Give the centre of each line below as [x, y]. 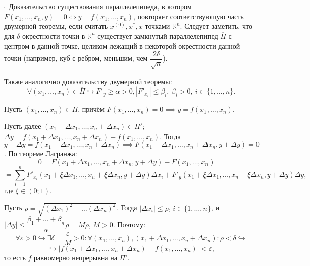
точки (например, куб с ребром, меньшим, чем [76, 58]
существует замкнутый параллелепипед [158, 36]
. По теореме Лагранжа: [41, 153]
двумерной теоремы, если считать [56, 26]
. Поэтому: [129, 224]
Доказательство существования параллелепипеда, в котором [100, 6]
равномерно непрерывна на [75, 257]
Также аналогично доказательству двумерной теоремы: [88, 81]
